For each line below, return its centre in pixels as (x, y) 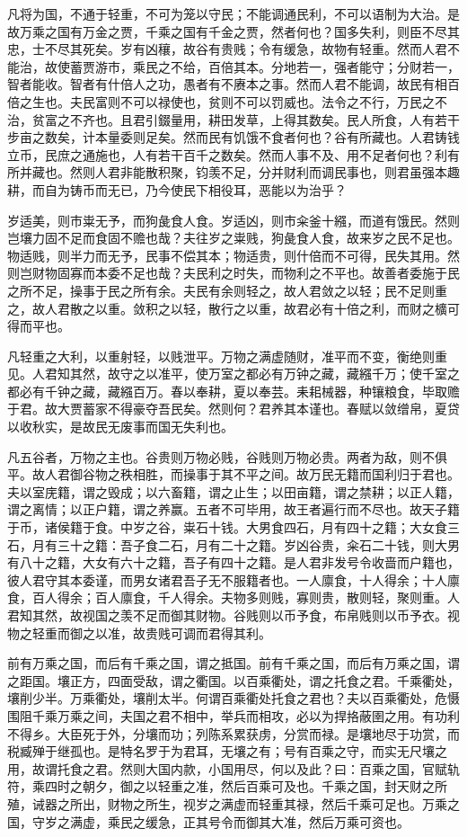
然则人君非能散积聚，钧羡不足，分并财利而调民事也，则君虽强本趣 (264, 172)
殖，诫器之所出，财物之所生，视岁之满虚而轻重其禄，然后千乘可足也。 (215, 803)
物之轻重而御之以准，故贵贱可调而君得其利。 (139, 632)
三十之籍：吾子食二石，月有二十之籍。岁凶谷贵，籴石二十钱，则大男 (258, 544)
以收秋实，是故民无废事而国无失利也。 (120, 427)
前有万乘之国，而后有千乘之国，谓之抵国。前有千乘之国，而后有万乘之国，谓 (233, 663)
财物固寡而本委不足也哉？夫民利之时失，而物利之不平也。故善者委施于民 (246, 273)
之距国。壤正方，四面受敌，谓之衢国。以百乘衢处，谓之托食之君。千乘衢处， (233, 680)
